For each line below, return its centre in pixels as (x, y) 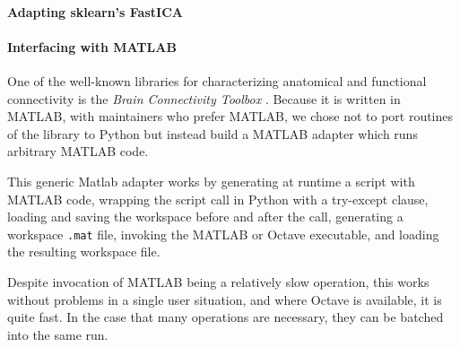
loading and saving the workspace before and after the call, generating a (205, 217)
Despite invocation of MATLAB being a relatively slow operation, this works (218, 281)
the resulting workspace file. (84, 252)
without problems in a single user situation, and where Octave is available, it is (225, 299)
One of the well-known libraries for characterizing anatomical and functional (217, 80)
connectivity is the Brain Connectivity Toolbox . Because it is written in (204, 98)
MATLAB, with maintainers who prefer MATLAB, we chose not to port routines (230, 116)
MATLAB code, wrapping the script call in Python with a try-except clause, (218, 199)
